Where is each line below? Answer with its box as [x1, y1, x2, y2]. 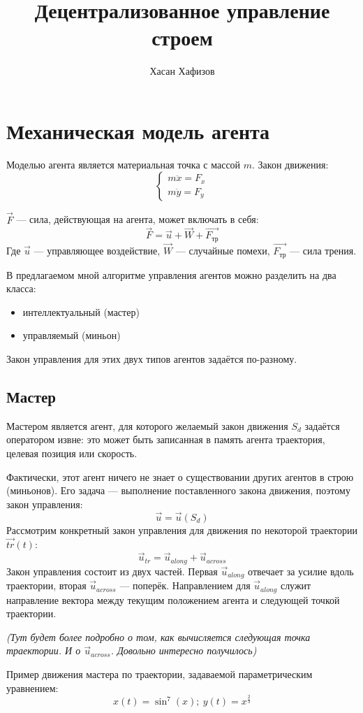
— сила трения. [290, 243, 357, 258]
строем [151, 23, 213, 52]
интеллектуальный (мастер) [22, 304, 140, 319]
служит [280, 578, 311, 593]
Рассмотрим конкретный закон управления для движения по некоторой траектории [6, 522, 357, 537]
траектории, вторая [6, 578, 87, 593]
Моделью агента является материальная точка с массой [6, 157, 241, 171]
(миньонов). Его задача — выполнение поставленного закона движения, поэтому [6, 483, 350, 498]
